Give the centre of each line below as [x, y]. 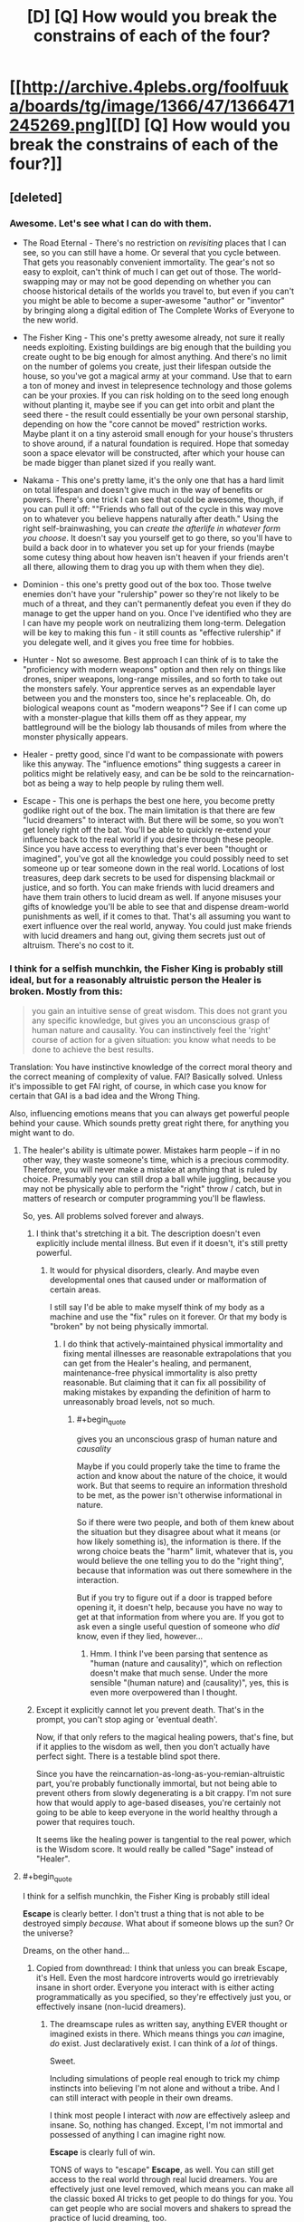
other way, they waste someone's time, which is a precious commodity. [156, 1160]
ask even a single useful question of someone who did [178, 1626]
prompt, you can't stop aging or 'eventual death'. [127, 1719]
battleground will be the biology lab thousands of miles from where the [154, 727]
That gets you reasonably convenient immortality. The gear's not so [149, 262]
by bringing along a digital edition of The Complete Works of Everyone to [158, 310]
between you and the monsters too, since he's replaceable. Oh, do [147, 698]
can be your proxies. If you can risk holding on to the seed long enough [156, 395]
